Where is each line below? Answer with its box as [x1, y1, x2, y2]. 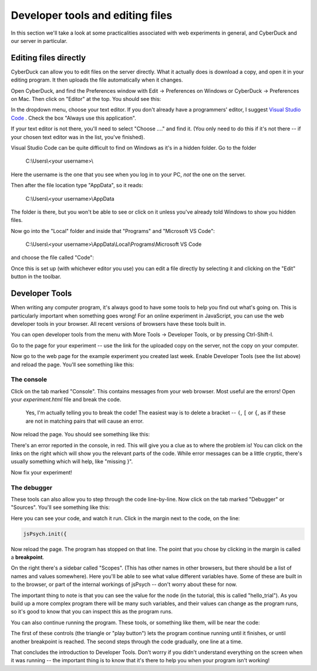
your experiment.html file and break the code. [11, 396, 122, 403]
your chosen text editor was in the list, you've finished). [11, 133, 145, 140]
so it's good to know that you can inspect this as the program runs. [11, 608, 173, 615]
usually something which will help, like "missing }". [11, 458, 133, 465]
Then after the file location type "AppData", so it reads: [11, 182, 143, 189]
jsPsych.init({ [23, 530, 67, 537]
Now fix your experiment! [11, 468, 73, 476]
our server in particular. [11, 37, 68, 44]
